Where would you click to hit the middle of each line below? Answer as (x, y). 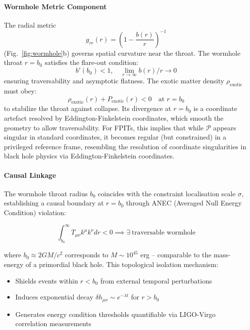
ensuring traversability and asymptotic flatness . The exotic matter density (114, 81)
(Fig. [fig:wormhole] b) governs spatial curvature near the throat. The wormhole (122, 53)
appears (225, 127)
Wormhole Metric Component (55, 6)
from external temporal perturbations (156, 280)
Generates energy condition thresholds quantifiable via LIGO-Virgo (116, 314)
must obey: (20, 91)
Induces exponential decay (54, 297)
